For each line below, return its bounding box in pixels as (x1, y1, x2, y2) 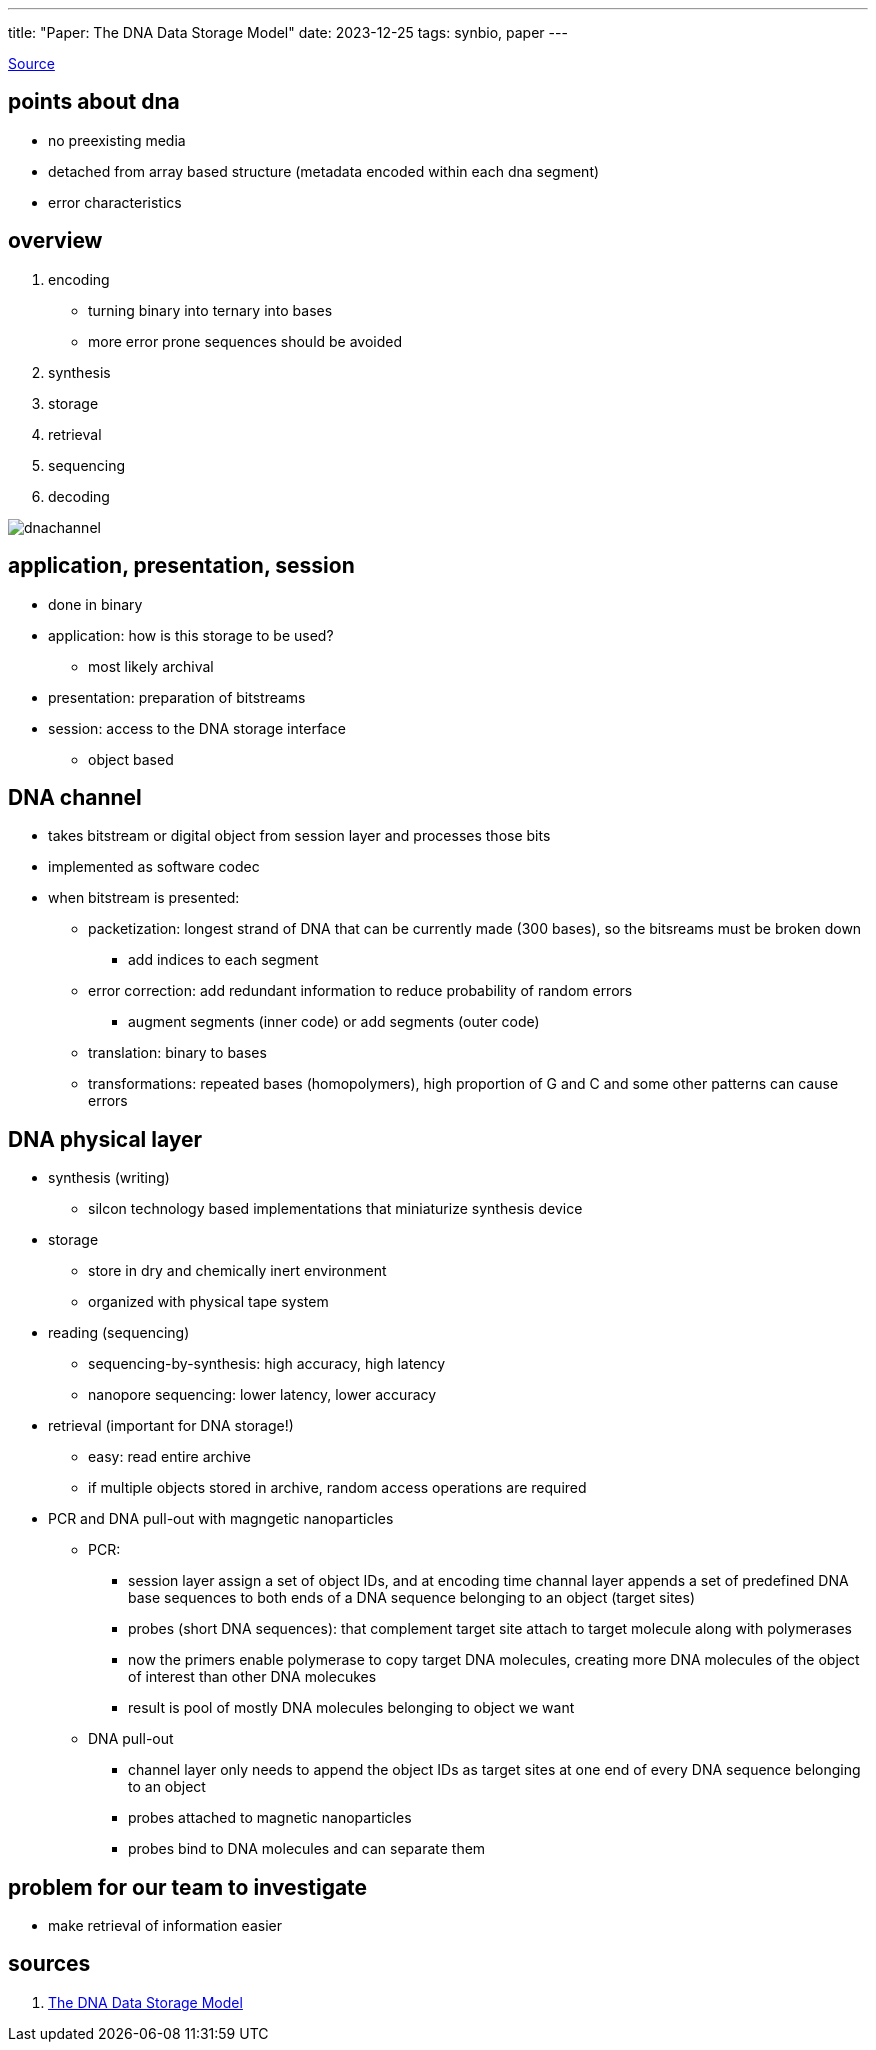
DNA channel (8, 784, 142, 810)
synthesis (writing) (48, 1169, 170, 1187)
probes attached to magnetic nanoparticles (128, 1809, 412, 1827)
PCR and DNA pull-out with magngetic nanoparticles (48, 1510, 394, 1528)
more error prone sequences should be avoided (88, 332, 403, 350)
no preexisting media (48, 131, 186, 149)
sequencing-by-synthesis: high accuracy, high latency (88, 1355, 446, 1373)
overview (8, 228, 103, 254)
